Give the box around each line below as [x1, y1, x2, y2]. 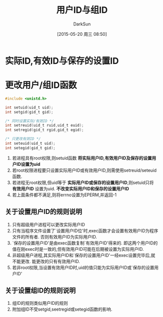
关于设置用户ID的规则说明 [5, 208, 82, 216]
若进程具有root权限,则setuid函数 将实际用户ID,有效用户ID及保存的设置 [12, 155, 152, 161]
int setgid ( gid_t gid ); [5, 109, 54, 114]
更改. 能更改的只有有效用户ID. [20, 258, 81, 264]
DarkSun [73, 21, 91, 27]
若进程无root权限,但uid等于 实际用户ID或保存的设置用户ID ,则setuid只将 [12, 180, 154, 185]
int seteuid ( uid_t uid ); [5, 141, 56, 146]
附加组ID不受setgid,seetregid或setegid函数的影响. [12, 306, 113, 312]
